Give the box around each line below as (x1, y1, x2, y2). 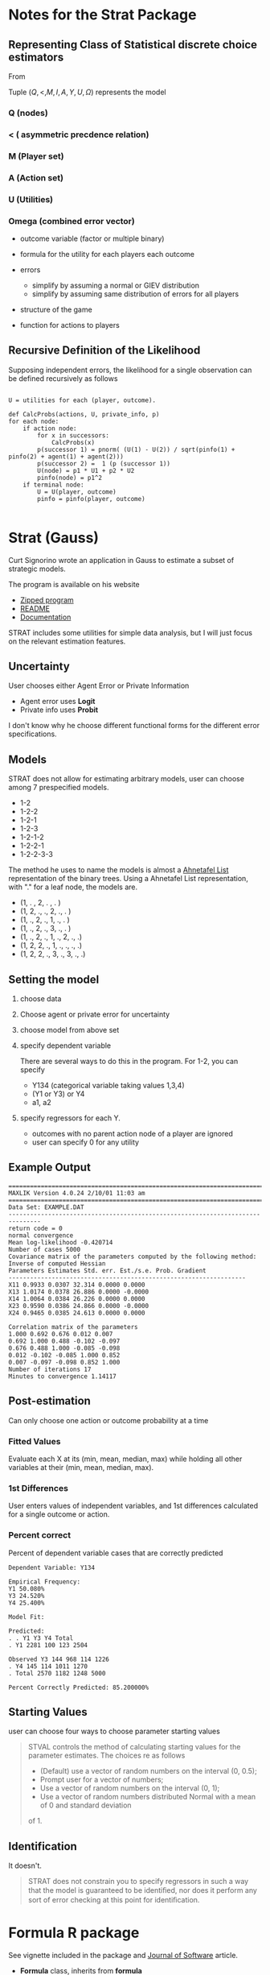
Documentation (19, 612, 72, 622)
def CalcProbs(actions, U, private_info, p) (8, 410, 160, 418)
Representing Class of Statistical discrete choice (8, 38, 258, 52)
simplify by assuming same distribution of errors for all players (31, 288, 239, 299)
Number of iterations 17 (8, 1365, 92, 1373)
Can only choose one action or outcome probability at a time (8, 1415, 209, 1425)
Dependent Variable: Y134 (8, 1563, 95, 1571)
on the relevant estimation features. (8, 636, 126, 646)
